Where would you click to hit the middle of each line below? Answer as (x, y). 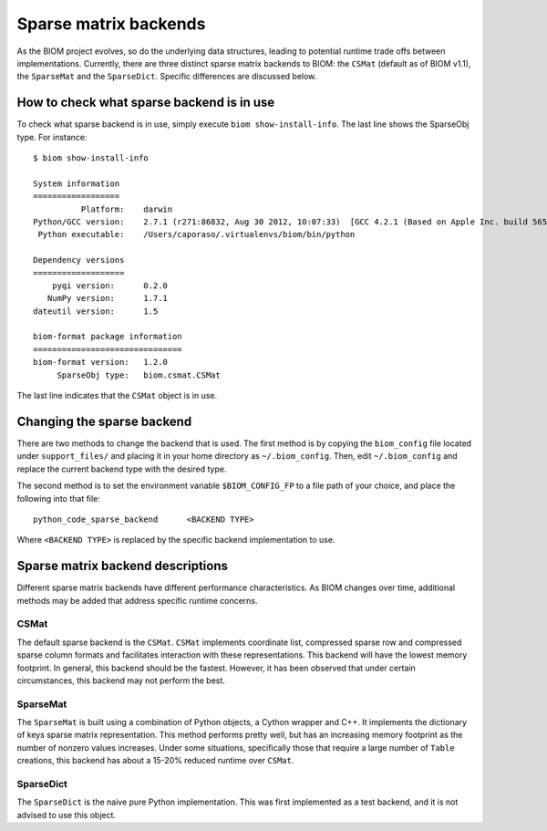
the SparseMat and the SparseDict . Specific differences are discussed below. (167, 77)
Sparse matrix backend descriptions (122, 566)
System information (77, 183)
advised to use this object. (67, 815)
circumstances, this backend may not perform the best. (121, 680)
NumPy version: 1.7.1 (108, 298)
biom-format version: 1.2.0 (101, 362)
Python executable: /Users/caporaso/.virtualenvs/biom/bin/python (196, 234)
